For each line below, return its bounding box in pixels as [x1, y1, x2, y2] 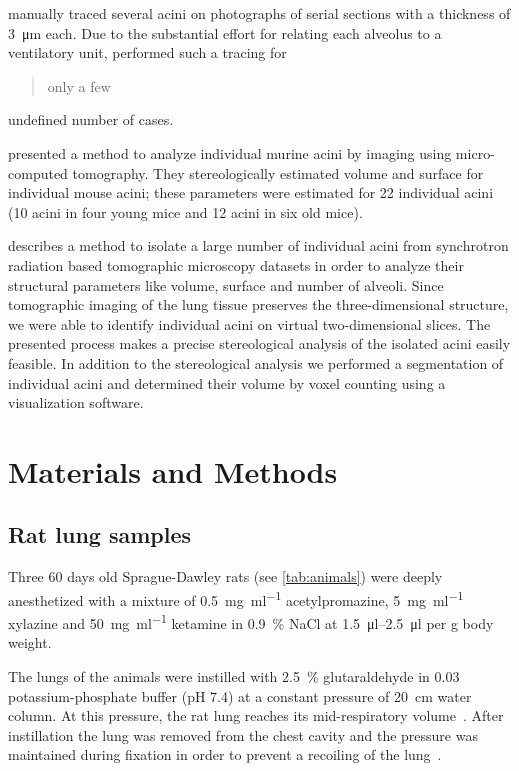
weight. [8, 632, 52, 653]
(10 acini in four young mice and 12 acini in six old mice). [8, 201, 363, 222]
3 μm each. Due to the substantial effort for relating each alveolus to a [8, 22, 442, 43]
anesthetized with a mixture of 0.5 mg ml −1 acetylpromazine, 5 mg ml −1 [8, 586, 464, 610]
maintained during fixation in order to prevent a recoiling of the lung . [8, 744, 442, 765]
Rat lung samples [8, 519, 192, 550]
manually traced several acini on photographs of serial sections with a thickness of [8, 3, 511, 23]
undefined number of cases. [8, 109, 174, 130]
